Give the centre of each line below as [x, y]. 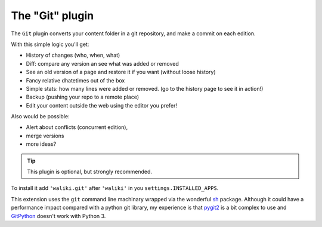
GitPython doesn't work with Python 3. [58, 216]
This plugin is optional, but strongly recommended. [89, 172]
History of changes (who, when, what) [73, 55]
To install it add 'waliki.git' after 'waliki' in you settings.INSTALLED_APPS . [115, 188]
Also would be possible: [40, 116]
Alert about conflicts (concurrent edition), [77, 127]
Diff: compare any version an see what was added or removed [102, 63]
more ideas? [41, 144]
